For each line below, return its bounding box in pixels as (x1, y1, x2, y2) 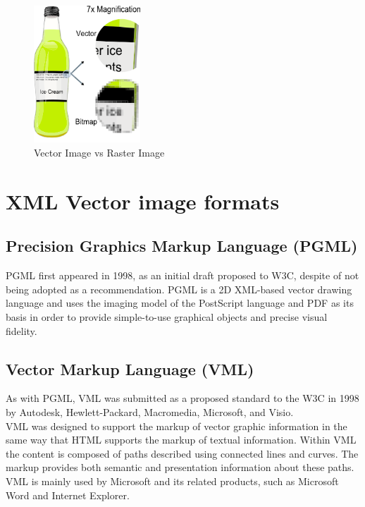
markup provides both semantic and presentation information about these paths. (6, 460, 354, 475)
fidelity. (6, 323, 37, 338)
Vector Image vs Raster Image (34, 145, 165, 160)
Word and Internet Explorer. (6, 487, 130, 502)
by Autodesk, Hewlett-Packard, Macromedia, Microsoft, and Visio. (6, 404, 294, 419)
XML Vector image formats (6, 186, 280, 215)
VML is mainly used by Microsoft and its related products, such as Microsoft (6, 473, 339, 488)
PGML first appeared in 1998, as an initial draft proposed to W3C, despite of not (6, 268, 359, 283)
